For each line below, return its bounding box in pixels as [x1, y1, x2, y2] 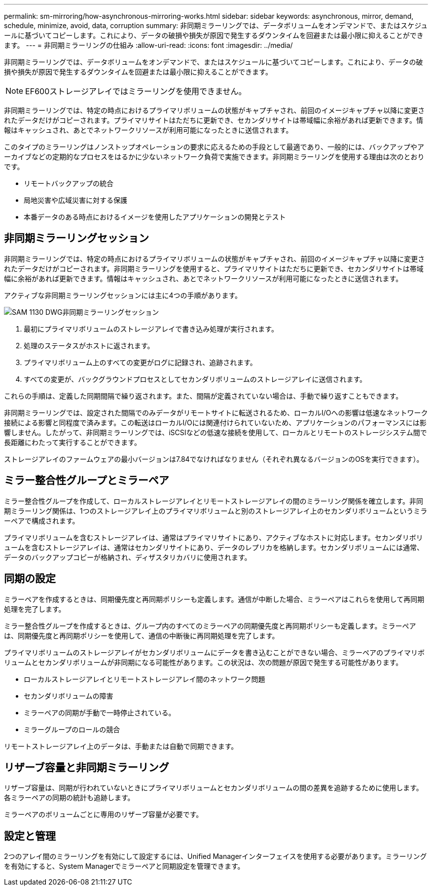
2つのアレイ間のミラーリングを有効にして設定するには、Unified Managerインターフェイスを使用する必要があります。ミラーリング [4, 852, 427, 861]
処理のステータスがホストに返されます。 [24, 341, 154, 350]
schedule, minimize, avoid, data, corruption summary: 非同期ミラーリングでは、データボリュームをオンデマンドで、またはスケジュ [4, 21, 428, 30]
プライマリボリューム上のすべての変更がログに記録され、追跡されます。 [24, 358, 257, 367]
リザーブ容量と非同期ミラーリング [4, 761, 169, 774]
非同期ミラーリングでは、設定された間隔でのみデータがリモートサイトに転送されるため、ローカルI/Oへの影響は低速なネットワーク [4, 408, 428, 417]
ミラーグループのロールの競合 [24, 725, 120, 734]
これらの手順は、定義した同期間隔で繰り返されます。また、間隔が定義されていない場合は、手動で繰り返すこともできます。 [4, 391, 403, 400]
